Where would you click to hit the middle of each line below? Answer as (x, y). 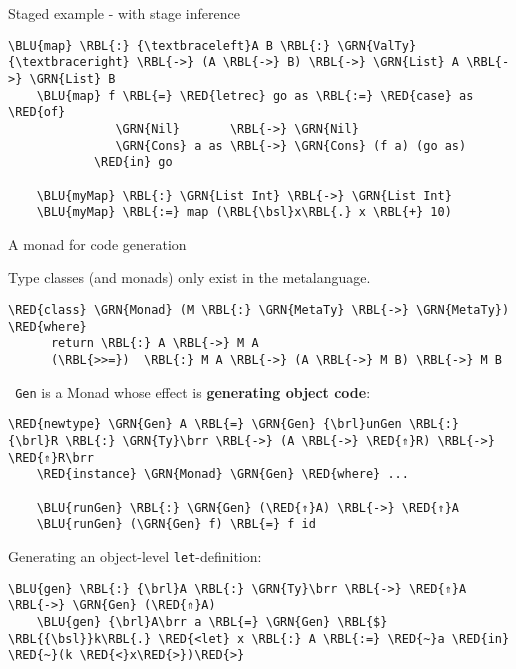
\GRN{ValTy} (377, 45)
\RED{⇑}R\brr (51, 457)
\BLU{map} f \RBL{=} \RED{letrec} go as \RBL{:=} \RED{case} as (255, 95)
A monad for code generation (97, 243)
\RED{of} (37, 112)
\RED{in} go (133, 162)
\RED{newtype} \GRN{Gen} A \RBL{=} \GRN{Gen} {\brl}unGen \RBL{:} (234, 424)
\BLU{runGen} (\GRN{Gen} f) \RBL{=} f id (176, 524)
